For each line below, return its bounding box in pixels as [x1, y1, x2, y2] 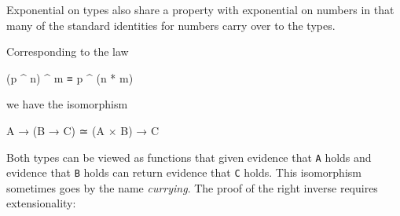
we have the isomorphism [6, 96, 128, 112]
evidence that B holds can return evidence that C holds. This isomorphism [6, 164, 361, 181]
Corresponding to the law [6, 43, 129, 60]
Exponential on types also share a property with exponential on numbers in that [6, 2, 394, 17]
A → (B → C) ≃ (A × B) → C [6, 122, 160, 138]
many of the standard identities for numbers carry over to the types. [6, 16, 336, 33]
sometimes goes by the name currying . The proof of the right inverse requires [6, 179, 378, 196]
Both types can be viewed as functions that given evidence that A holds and [6, 148, 372, 165]
